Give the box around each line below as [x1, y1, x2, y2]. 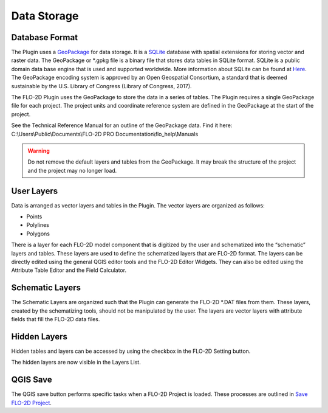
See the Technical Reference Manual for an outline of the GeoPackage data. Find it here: [11, 122, 233, 129]
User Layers [11, 186, 58, 196]
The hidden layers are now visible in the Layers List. [11, 359, 141, 366]
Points [26, 213, 43, 220]
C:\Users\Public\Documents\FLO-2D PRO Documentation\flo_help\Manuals [11, 130, 199, 137]
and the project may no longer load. [27, 167, 117, 174]
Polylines [26, 221, 50, 229]
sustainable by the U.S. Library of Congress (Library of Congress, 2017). [11, 82, 192, 89]
